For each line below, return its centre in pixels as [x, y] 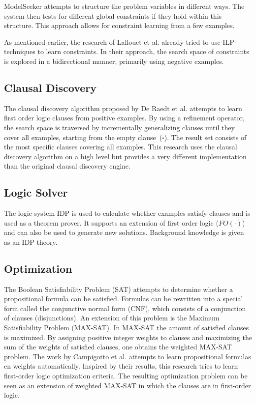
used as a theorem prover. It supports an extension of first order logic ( [111, 222]
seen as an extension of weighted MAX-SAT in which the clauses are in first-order [128, 385]
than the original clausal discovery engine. [67, 166]
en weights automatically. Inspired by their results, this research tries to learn [121, 366]
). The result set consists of [205, 137]
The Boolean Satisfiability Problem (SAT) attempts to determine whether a [118, 289]
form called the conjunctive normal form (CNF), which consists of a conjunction [125, 308]
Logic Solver [36, 192]
